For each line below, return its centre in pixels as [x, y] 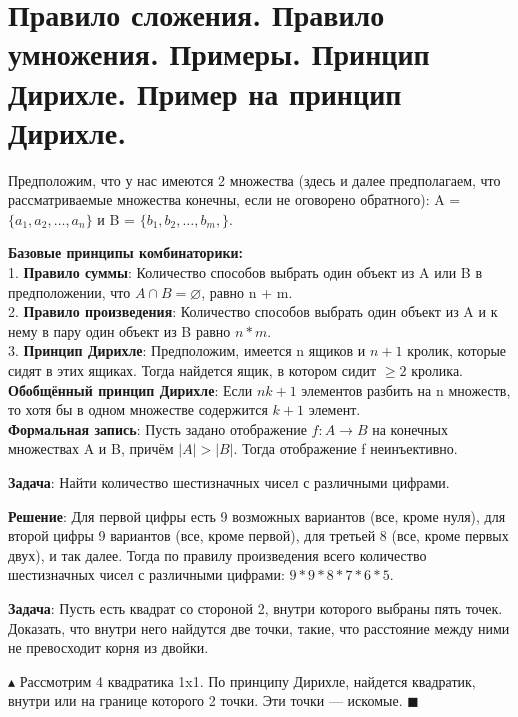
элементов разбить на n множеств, [406, 389]
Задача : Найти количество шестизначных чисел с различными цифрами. [229, 482]
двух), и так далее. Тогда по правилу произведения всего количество [217, 554]
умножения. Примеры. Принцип [219, 53]
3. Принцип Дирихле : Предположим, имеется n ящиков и [187, 350]
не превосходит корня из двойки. [108, 647]
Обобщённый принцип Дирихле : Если [130, 389]
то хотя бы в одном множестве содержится [138, 409]
